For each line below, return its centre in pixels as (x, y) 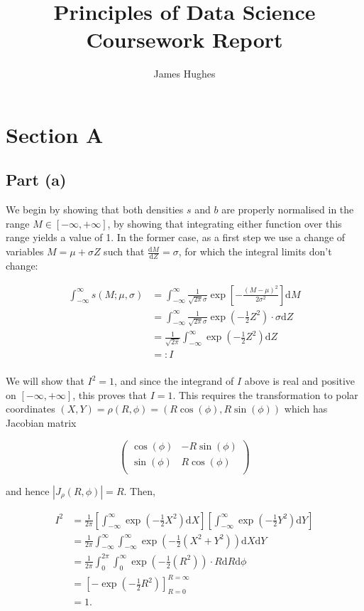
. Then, (139, 490)
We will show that (45, 381)
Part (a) (36, 180)
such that (124, 251)
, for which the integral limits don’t (255, 251)
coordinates (31, 409)
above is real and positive (300, 381)
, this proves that (110, 394)
